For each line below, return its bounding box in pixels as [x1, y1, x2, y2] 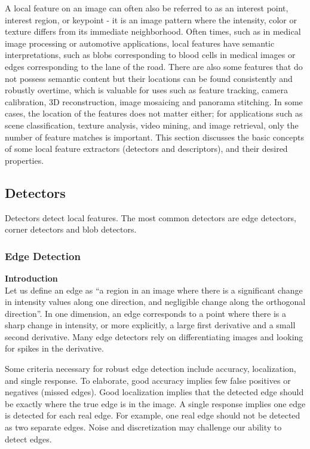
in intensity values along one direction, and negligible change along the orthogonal [5, 295, 306, 308]
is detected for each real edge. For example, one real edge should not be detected [5, 409, 300, 421]
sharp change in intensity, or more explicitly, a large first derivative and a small [5, 319, 296, 331]
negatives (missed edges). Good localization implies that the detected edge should [5, 386, 304, 398]
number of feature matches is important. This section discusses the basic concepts [5, 130, 304, 143]
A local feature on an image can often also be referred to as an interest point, [5, 2, 288, 14]
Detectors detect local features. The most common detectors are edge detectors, [5, 211, 296, 224]
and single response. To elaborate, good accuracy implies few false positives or [5, 374, 291, 386]
